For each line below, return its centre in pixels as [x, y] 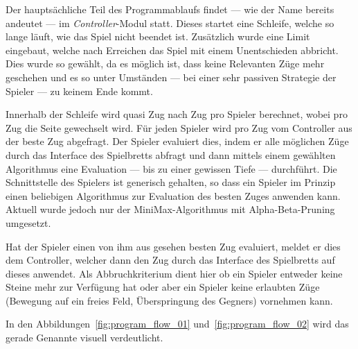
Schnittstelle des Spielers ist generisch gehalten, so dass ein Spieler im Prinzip [171, 182]
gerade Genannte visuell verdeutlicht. [84, 338]
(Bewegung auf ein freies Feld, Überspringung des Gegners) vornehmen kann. [169, 300]
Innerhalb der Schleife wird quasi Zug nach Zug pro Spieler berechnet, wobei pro [177, 114]
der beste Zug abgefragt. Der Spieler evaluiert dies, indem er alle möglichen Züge [177, 141]
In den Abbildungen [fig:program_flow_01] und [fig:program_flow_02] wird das [177, 324]
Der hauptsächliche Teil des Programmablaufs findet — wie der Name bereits [170, 9]
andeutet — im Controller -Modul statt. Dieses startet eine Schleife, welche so [170, 23]
